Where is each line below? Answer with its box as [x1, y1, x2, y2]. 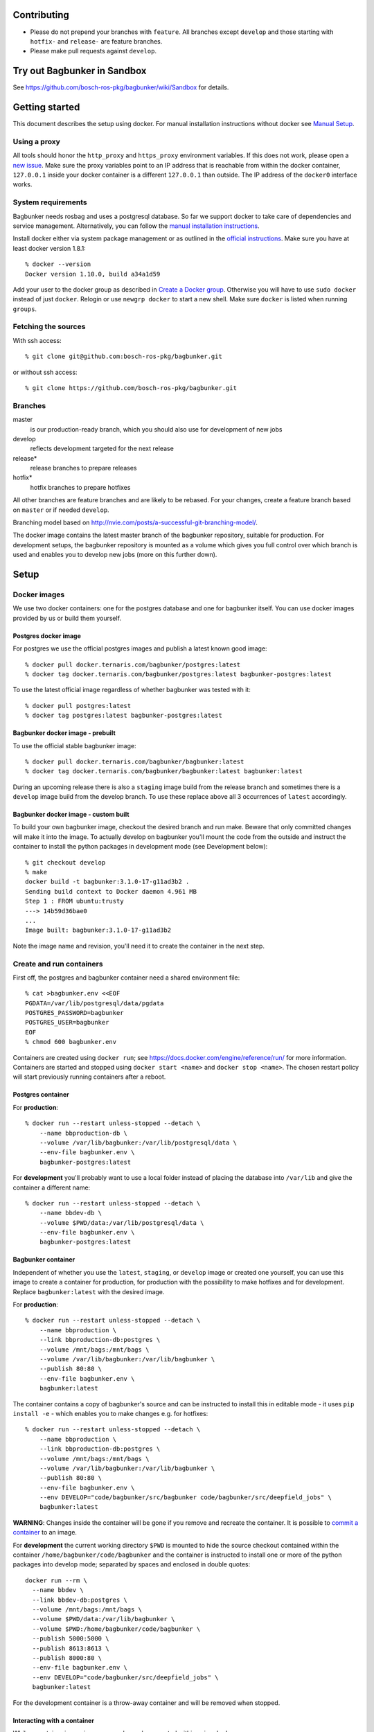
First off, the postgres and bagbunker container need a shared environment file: [12, 973, 240, 982]
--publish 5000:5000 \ [32, 1635, 109, 1643]
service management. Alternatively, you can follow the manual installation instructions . [12, 222, 260, 230]
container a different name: [12, 1183, 91, 1192]
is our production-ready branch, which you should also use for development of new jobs [30, 425, 283, 433]
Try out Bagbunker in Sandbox [12, 65, 147, 77]
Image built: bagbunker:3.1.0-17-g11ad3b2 [25, 926, 172, 935]
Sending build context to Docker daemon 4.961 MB [25, 887, 197, 895]
